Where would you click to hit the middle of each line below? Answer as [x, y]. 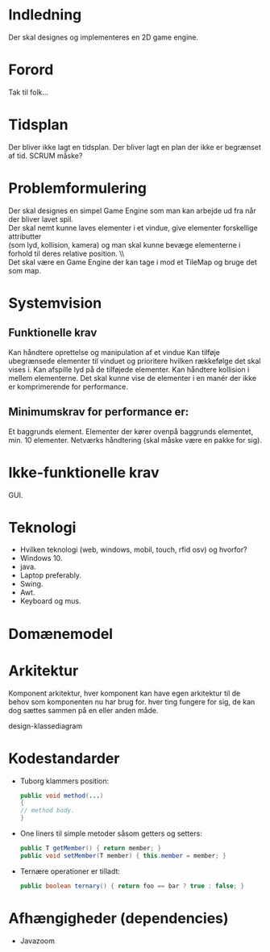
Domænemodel [61, 634]
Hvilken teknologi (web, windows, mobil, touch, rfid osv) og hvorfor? [133, 549]
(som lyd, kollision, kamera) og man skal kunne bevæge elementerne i [125, 244]
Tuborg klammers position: [64, 781]
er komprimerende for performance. [69, 386]
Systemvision [55, 303]
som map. [25, 270]
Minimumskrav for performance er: [99, 412]
